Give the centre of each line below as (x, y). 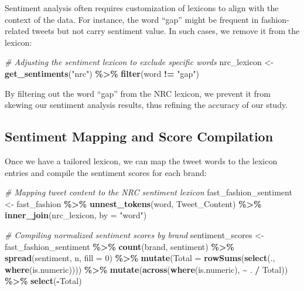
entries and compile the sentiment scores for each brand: (106, 172)
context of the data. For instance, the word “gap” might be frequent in (132, 19)
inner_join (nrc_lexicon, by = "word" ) (76, 215)
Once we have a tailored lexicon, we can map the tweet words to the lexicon (141, 160)
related (17, 31)
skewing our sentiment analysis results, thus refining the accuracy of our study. (146, 105)
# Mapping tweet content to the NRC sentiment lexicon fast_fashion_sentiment (148, 192)
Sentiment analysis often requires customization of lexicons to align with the (142, 8)
